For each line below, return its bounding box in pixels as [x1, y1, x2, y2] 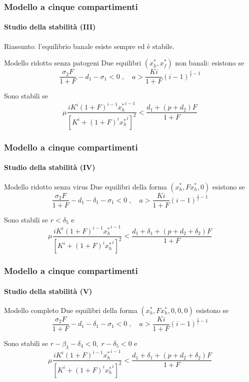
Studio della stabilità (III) [4, 21, 96, 32]
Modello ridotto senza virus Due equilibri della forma [4, 181, 167, 191]
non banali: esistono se [175, 57, 244, 68]
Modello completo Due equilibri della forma [4, 304, 137, 315]
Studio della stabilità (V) [4, 285, 92, 296]
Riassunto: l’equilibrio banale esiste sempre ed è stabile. [4, 40, 174, 51]
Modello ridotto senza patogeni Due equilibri [4, 57, 141, 68]
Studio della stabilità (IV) [4, 162, 95, 172]
